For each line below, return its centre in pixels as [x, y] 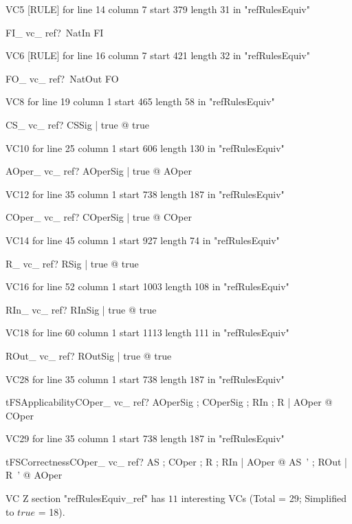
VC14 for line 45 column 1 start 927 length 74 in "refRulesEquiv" [143, 240]
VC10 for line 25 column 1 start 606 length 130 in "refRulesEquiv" [145, 148]
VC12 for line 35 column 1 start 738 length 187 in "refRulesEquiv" [145, 194]
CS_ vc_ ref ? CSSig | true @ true [77, 124]
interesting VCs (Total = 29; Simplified [264, 498]
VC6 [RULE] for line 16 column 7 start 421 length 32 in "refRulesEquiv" [158, 55]
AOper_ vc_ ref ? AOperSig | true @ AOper [99, 171]
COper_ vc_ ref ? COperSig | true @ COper [99, 217]
